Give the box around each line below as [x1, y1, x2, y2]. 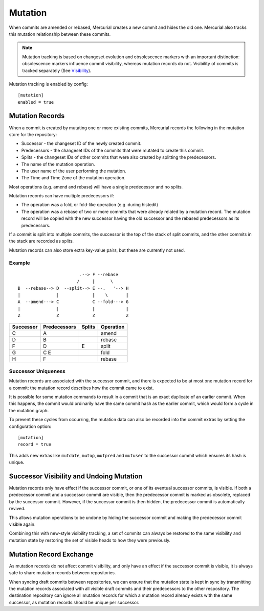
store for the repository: [9, 131, 57, 137]
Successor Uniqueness [9, 368, 66, 375]
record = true [18, 442, 51, 447]
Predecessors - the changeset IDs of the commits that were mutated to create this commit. [21, 147, 205, 153]
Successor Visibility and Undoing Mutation [9, 472, 143, 480]
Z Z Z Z [18, 313, 129, 318]
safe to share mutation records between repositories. [9, 570, 116, 576]
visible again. [9, 521, 36, 527]
